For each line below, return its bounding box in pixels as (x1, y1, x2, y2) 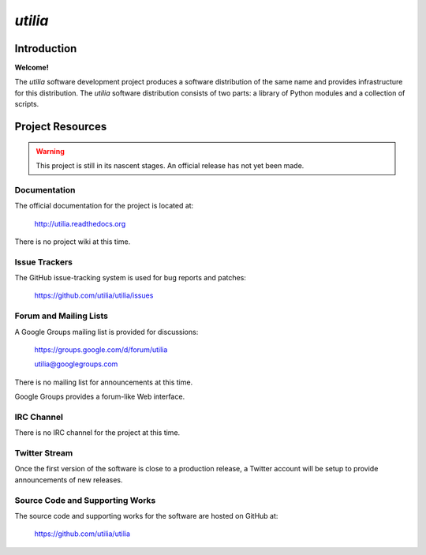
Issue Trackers (14, 257, 73, 268)
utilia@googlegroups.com (34, 359, 118, 369)
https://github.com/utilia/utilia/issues (34, 291, 154, 300)
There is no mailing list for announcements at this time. (14, 377, 193, 387)
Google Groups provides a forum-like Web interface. (14, 392, 185, 402)
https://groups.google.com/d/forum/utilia (34, 345, 168, 354)
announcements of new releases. (14, 474, 123, 485)
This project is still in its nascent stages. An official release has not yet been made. (35, 161, 305, 171)
